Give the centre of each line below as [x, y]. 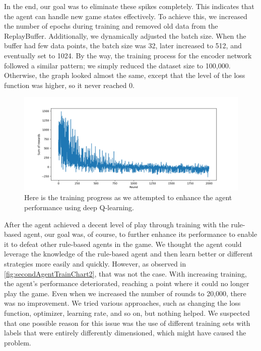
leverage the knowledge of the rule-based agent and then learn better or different [128, 254]
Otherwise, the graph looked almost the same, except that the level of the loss [125, 75]
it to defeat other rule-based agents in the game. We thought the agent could [123, 244]
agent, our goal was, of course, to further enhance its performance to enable [140, 234]
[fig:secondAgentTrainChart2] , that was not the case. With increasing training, [125, 273]
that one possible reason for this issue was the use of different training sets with [127, 323]
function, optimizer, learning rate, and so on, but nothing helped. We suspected [127, 313]
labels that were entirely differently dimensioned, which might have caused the [125, 333]
